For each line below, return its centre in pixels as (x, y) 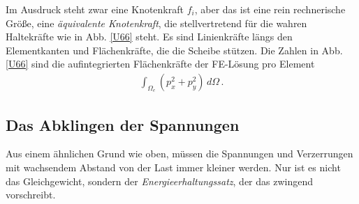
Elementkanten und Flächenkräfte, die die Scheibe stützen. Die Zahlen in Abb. (174, 50)
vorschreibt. (31, 195)
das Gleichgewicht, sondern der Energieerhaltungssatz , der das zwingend (159, 181)
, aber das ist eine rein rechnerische (270, 9)
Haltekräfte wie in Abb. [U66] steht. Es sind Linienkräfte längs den (149, 37)
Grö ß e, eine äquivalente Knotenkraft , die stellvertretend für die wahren (156, 23)
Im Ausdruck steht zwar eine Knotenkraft (95, 9)
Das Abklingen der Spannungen (123, 124)
